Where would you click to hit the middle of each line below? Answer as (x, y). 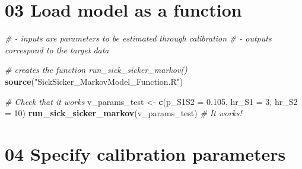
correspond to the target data (57, 50)
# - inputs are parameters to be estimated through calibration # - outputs (138, 38)
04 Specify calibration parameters (145, 153)
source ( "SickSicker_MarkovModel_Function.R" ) (94, 81)
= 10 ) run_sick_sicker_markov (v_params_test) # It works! (123, 113)
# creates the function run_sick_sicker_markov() (96, 70)
